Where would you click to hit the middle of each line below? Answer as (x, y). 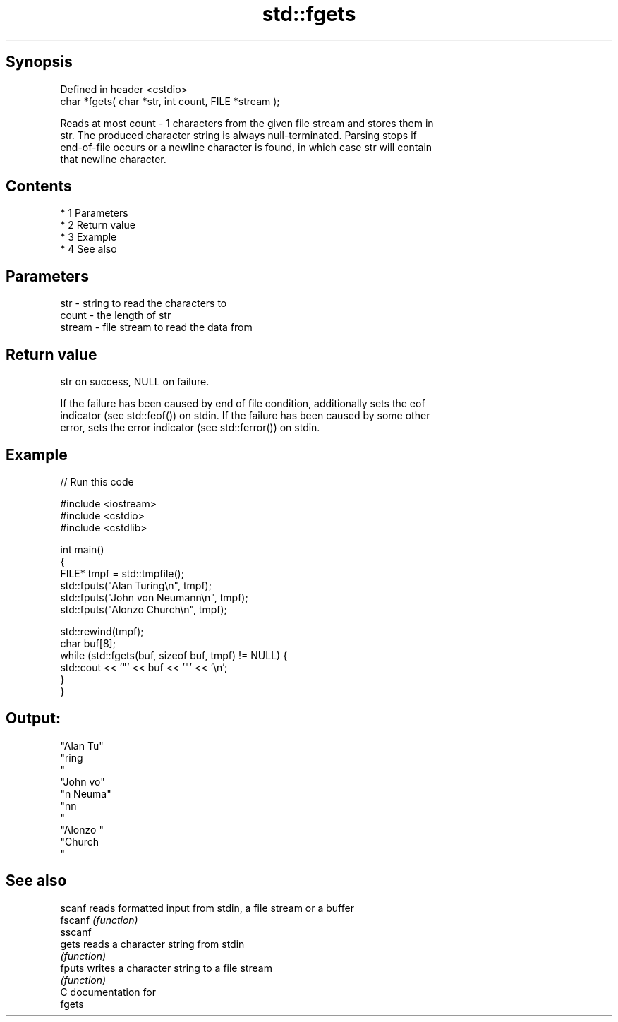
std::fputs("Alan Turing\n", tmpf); (136, 585)
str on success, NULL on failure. (135, 382)
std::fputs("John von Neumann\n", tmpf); (154, 597)
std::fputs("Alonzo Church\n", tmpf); (144, 609)
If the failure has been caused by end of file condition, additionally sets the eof (243, 404)
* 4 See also (89, 249)
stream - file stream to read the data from (156, 327)
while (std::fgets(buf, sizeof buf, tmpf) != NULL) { (174, 655)
